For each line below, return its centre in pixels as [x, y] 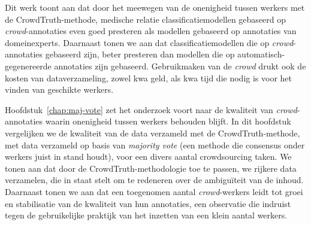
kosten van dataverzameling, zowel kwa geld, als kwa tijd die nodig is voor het [148, 77]
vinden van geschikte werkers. [59, 89]
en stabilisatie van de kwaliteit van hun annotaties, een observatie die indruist [148, 203]
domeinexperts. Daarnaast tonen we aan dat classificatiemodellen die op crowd [149, 42]
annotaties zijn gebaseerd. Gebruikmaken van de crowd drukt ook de [180, 66]
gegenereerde [28, 66]
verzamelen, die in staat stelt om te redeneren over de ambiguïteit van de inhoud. [154, 180]
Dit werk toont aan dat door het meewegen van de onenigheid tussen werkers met [155, 7]
